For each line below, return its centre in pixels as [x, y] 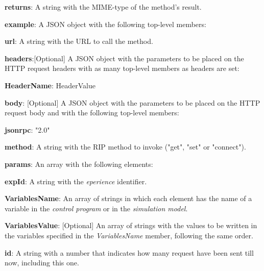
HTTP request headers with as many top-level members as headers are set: [122, 68]
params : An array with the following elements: [79, 164]
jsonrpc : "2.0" [27, 129]
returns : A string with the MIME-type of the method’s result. [103, 7]
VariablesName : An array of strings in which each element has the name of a [128, 198]
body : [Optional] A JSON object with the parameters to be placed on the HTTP [133, 102]
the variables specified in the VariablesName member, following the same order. [129, 235]
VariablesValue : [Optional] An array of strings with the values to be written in [131, 225]
